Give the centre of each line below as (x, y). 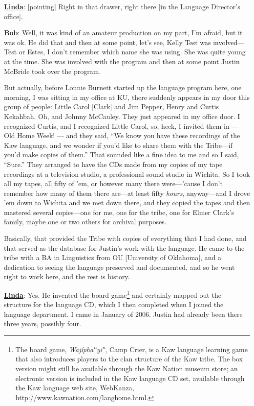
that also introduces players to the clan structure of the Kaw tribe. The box (129, 359)
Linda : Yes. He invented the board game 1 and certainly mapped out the (113, 294)
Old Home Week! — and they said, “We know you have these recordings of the (122, 135)
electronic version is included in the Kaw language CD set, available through (130, 378)
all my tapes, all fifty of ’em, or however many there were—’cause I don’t (113, 183)
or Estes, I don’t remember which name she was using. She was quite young (132, 52)
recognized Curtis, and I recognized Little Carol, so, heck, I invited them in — (121, 126)
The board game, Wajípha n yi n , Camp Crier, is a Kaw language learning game (131, 348)
